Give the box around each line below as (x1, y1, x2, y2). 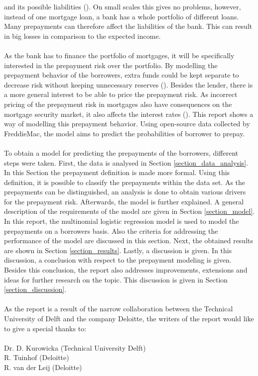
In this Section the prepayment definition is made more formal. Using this (4, 167, 230, 178)
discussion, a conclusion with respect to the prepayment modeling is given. (4, 255, 232, 265)
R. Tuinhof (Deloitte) (4, 352, 69, 363)
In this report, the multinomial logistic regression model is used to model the (4, 216, 239, 226)
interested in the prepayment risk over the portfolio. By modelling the (4, 60, 218, 70)
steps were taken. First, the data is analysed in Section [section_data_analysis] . (4, 157, 249, 168)
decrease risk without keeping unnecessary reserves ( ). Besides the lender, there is (4, 79, 253, 90)
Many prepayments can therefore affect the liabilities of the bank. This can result (4, 21, 253, 31)
